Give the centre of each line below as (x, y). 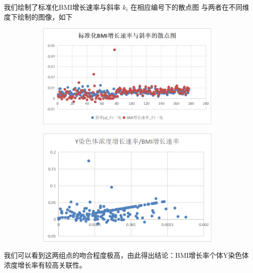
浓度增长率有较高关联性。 (45, 265)
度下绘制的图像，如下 (38, 16)
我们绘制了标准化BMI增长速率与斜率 (62, 7)
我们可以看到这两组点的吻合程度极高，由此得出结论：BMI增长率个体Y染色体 (126, 255)
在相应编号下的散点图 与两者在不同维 (190, 7)
